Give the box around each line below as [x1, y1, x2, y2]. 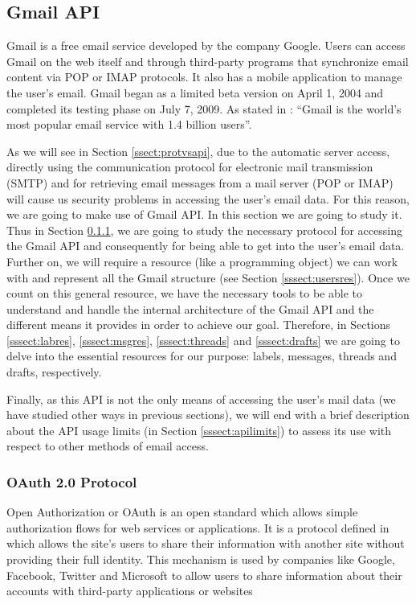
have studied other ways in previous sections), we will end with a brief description [6, 406, 410, 423]
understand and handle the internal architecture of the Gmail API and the [6, 300, 374, 317]
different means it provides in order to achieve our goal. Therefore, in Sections [6, 316, 391, 333]
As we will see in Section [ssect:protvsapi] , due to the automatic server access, [6, 142, 390, 159]
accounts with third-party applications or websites [6, 582, 253, 599]
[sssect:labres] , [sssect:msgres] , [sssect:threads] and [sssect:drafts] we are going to [6, 331, 400, 348]
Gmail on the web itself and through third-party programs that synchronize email [6, 52, 409, 69]
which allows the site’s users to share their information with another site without [6, 535, 405, 552]
